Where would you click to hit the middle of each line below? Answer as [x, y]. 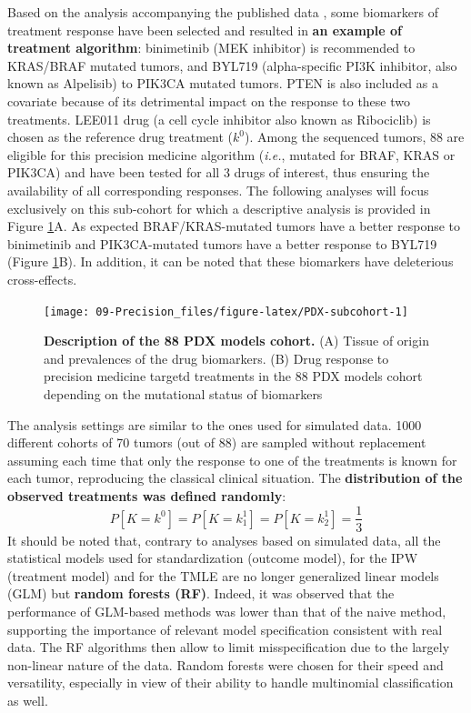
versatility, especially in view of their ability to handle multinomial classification [230, 683]
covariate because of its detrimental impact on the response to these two [209, 100]
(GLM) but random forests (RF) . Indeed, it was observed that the [201, 593]
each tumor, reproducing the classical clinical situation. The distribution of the [235, 478]
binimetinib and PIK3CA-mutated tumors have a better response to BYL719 [222, 243]
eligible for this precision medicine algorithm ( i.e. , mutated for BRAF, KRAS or [231, 154]
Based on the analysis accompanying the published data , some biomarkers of [223, 12]
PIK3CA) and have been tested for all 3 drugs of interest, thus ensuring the [219, 172]
